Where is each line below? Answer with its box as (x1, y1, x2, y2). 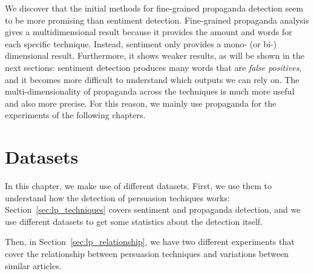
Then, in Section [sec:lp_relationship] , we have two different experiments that (5, 235, 295, 248)
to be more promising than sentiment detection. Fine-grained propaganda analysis (5, 13, 309, 26)
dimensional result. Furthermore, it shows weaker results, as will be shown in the (5, 49, 304, 62)
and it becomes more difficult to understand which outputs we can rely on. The (5, 73, 299, 85)
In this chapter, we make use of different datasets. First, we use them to (5, 179, 272, 192)
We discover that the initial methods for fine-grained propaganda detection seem (5, 2, 304, 14)
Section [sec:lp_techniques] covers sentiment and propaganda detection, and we (5, 203, 301, 216)
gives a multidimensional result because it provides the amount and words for (5, 25, 292, 38)
